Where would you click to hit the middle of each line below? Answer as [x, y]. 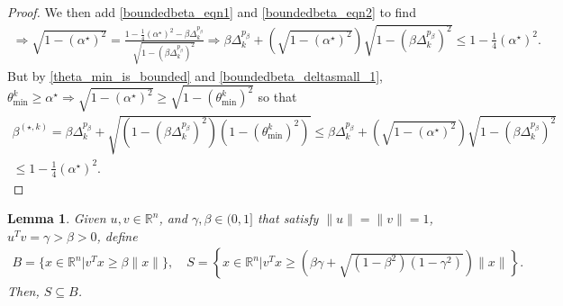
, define [117, 235]
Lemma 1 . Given [57, 218]
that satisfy [288, 218]
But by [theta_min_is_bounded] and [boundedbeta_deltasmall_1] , [195, 75]
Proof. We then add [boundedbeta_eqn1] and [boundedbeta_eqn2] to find [212, 12]
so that [277, 97]
